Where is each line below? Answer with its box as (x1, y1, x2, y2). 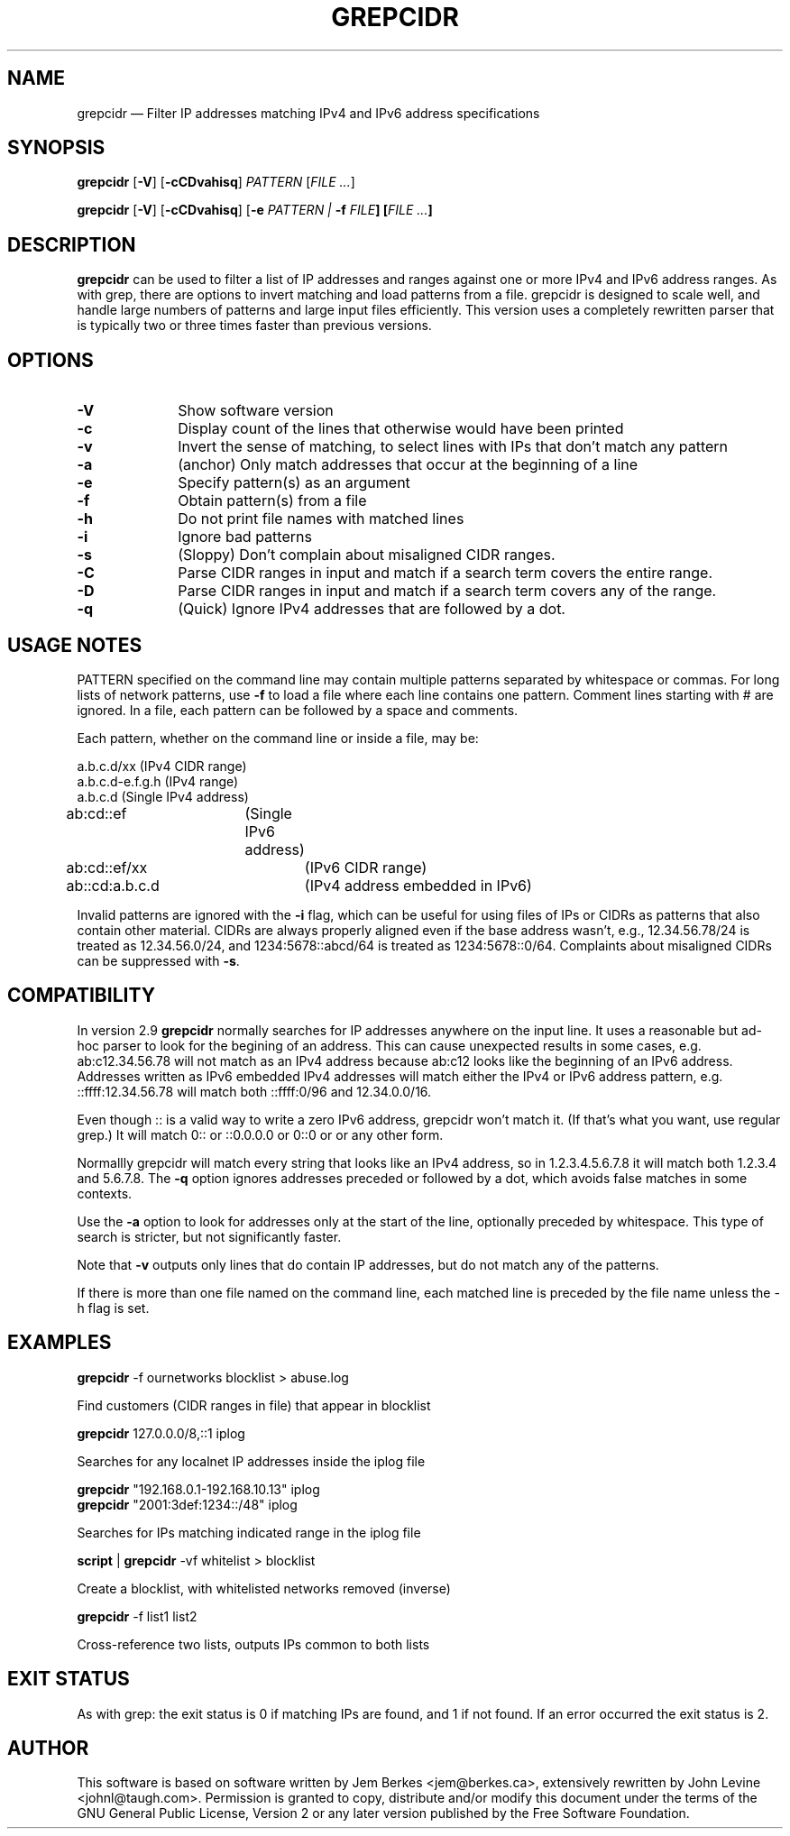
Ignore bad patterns (178, 528, 312, 546)
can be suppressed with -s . (77, 952, 240, 968)
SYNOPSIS (7, 136, 106, 160)
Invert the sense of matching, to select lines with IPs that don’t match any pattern (178, 437, 729, 456)
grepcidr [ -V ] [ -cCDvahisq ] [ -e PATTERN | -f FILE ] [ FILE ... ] (77, 202, 433, 218)
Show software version (178, 401, 334, 420)
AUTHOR (7, 1736, 89, 1759)
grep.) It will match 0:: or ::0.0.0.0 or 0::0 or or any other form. (77, 1126, 444, 1143)
